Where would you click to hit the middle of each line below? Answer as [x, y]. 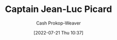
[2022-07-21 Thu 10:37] [58, 32]
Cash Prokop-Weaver [58, 23]
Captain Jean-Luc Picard [58, 9]
